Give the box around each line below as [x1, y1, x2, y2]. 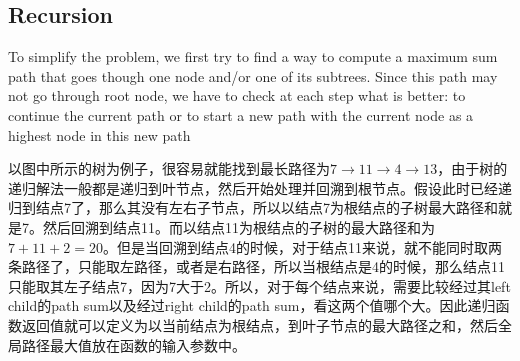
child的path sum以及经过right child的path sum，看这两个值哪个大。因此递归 [8, 295, 496, 316]
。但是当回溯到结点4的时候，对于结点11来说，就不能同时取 [102, 236, 488, 257]
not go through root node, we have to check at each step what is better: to [8, 85, 466, 106]
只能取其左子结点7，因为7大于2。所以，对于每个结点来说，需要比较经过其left [8, 275, 511, 296]
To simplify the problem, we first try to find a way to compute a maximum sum [8, 46, 498, 67]
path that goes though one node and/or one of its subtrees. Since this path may [8, 65, 498, 86]
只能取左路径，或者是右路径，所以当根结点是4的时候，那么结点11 [77, 256, 505, 277]
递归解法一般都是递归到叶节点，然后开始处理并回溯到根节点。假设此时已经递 [8, 177, 512, 198]
